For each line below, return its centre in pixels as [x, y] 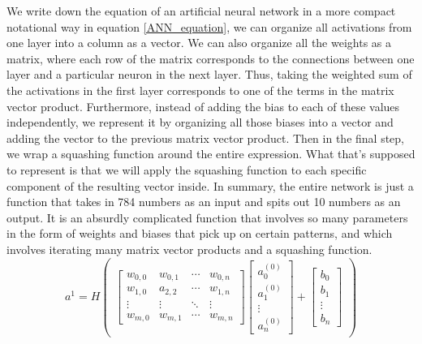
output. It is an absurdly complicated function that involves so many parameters [207, 217]
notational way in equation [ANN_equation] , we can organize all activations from [209, 26]
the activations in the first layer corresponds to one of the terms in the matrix [200, 90]
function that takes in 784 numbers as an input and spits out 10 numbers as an [204, 202]
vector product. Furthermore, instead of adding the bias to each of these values [203, 106]
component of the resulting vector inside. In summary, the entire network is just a [210, 185]
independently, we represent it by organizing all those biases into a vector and [200, 122]
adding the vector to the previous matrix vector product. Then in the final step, [205, 138]
